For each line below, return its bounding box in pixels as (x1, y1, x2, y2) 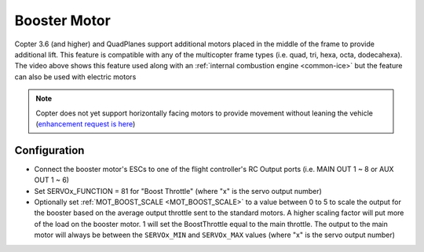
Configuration (14, 144, 85, 157)
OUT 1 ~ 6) (34, 175, 70, 184)
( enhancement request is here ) (35, 119, 136, 129)
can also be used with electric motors (14, 71, 137, 82)
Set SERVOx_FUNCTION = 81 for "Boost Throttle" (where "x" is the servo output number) (34, 186, 322, 195)
